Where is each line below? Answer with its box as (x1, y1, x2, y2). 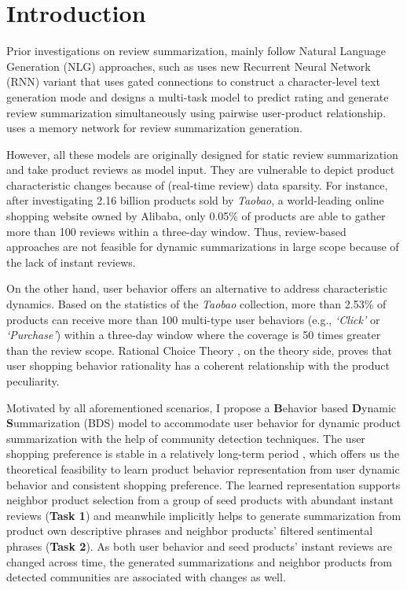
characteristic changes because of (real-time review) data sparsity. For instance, (6, 176, 388, 193)
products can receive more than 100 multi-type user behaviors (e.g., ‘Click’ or (6, 311, 380, 327)
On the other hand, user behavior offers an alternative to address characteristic (6, 280, 387, 297)
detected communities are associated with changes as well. (6, 569, 286, 585)
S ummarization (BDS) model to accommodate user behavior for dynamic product (6, 415, 401, 431)
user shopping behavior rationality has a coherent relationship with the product (6, 357, 390, 374)
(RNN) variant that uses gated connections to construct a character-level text (6, 73, 380, 90)
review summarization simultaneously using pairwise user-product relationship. (6, 104, 387, 120)
